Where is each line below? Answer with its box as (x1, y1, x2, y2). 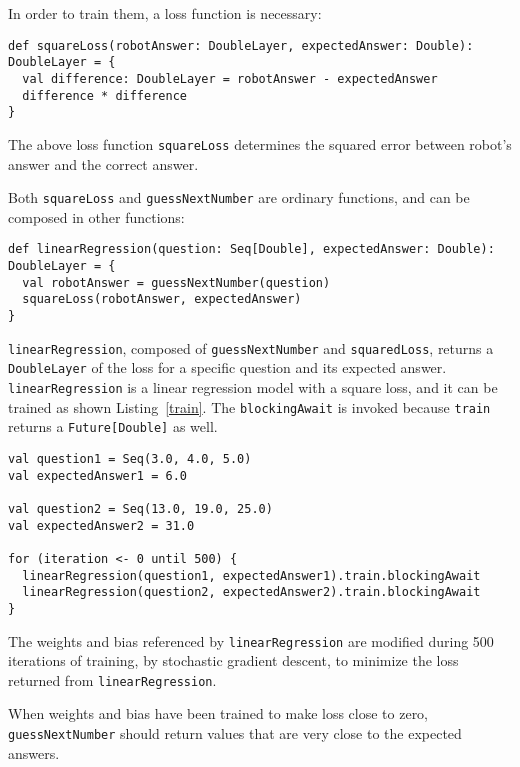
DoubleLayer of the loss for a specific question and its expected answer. (8, 357, 447, 378)
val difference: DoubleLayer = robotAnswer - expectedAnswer (22, 71, 438, 86)
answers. (8, 742, 60, 763)
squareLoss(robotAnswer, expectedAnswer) (22, 292, 302, 307)
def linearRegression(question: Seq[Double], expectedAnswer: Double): (8, 242, 495, 257)
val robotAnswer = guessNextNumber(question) (22, 275, 331, 290)
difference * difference (22, 88, 187, 103)
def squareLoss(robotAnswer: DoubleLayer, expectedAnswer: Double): (8, 38, 474, 53)
